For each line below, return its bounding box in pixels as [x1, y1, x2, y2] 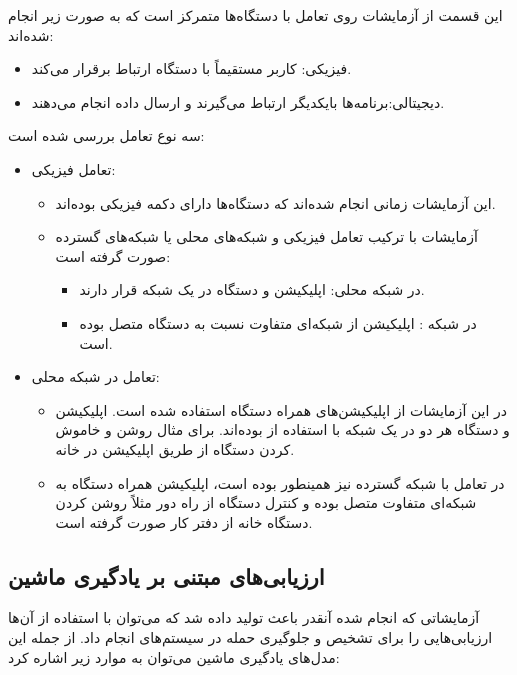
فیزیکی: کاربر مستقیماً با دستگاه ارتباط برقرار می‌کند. [31, 58, 352, 79]
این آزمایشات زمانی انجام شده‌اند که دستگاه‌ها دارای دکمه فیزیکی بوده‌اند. [55, 192, 496, 213]
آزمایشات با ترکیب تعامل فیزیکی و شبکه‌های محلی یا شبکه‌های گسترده [55, 226, 478, 247]
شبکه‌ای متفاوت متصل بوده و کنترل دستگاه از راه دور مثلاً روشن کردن [55, 492, 477, 513]
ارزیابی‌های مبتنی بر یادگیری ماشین [8, 560, 325, 591]
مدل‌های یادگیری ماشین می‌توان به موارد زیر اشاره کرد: [8, 646, 340, 667]
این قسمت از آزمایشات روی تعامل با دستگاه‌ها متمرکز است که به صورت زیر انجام [8, 5, 503, 25]
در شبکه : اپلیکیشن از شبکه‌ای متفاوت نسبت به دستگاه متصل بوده [79, 312, 477, 333]
